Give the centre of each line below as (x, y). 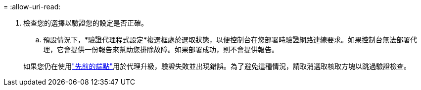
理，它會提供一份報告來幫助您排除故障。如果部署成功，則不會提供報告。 (161, 49)
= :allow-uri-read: (32, 7)
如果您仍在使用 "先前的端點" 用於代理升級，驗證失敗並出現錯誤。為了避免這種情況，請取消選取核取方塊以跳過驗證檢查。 (217, 66)
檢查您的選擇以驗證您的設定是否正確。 (86, 23)
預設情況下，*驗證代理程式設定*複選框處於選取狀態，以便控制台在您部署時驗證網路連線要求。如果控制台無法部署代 (230, 40)
